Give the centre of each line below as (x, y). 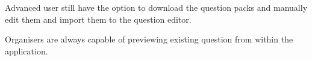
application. (27, 51)
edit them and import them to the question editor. (98, 19)
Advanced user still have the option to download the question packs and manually (156, 7)
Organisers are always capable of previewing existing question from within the (149, 39)
